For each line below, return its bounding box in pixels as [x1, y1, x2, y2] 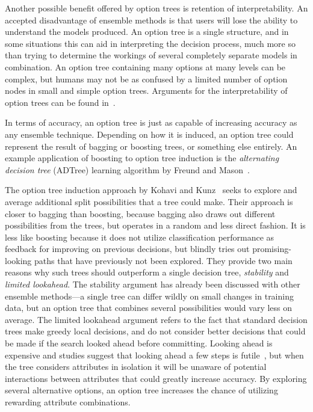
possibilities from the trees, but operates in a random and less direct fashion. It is [5, 219, 306, 232]
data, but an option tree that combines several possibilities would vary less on [5, 301, 293, 314]
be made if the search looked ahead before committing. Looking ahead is [5, 337, 273, 349]
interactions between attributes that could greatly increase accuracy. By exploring [5, 372, 307, 384]
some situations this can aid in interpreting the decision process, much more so [5, 37, 296, 49]
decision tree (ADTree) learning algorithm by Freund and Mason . [5, 163, 250, 176]
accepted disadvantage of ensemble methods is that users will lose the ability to [5, 13, 298, 26]
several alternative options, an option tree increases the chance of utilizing [5, 384, 278, 396]
